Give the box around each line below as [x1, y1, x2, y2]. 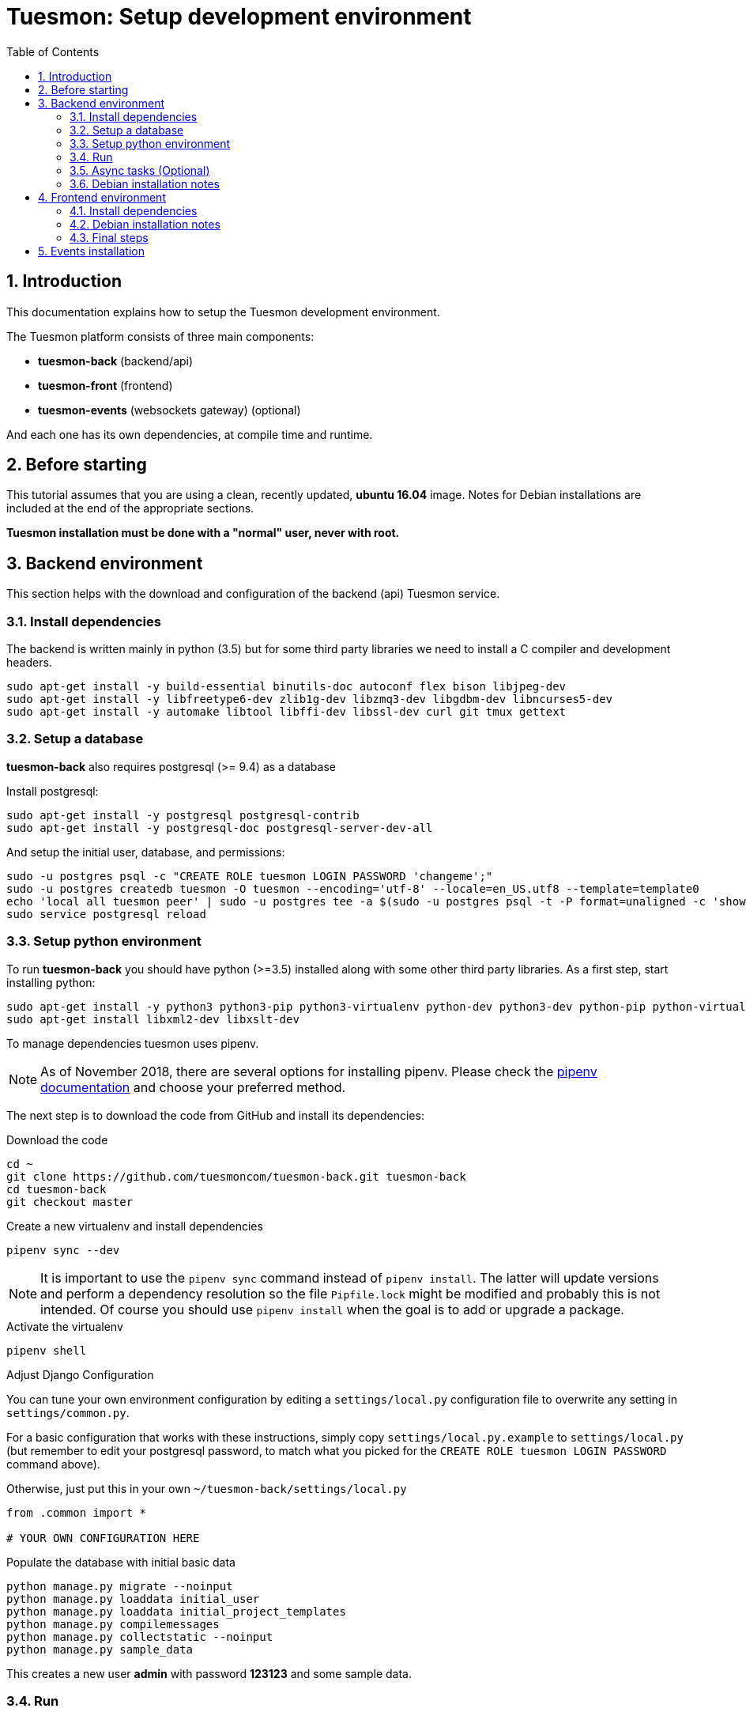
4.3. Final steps [70, 230, 149, 244]
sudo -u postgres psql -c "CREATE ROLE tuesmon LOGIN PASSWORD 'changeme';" [6, 869, 493, 882]
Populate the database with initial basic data [6, 1555, 235, 1569]
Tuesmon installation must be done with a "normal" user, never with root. [6, 526, 400, 540]
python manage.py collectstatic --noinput [6, 1630, 273, 1643]
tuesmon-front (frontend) [38, 378, 173, 392]
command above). [6, 1457, 100, 1471]
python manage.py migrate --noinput [6, 1579, 233, 1593]
